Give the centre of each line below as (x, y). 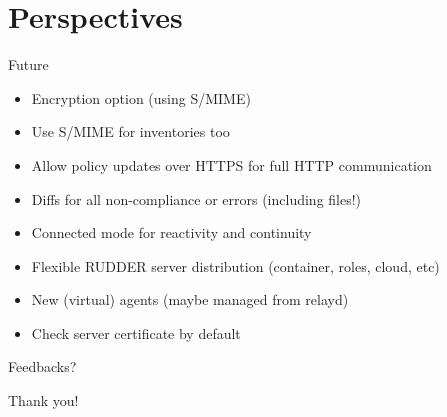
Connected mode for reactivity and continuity (171, 232)
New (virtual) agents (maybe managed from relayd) (190, 299)
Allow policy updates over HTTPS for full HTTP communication (231, 164)
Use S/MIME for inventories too (130, 131)
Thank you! (43, 400)
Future (28, 64)
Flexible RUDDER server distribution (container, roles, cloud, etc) (235, 265)
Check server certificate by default (136, 332)
